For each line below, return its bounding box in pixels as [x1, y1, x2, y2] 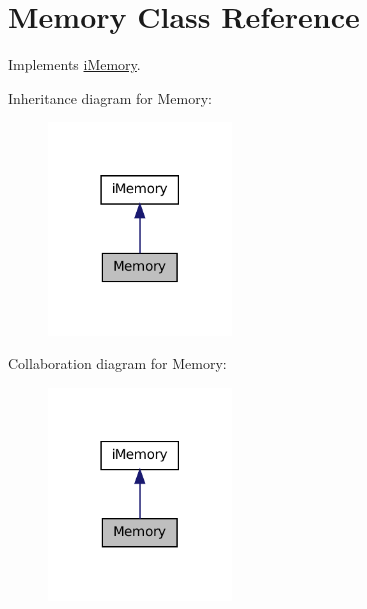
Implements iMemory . [8, 54, 141, 75]
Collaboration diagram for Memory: [8, 353, 227, 374]
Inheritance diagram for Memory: [8, 87, 212, 108]
